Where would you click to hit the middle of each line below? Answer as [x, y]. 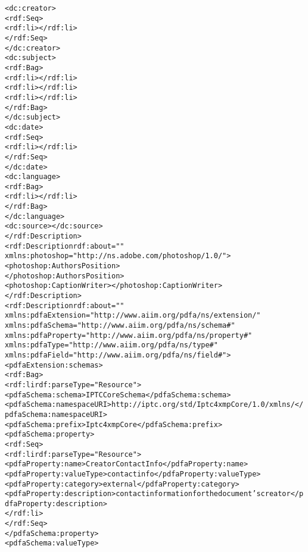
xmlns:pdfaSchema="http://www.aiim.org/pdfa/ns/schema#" [120, 325]
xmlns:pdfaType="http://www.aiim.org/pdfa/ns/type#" [111, 345]
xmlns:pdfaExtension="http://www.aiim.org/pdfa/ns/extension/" [133, 316]
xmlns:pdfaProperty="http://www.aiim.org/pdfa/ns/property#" [129, 335]
